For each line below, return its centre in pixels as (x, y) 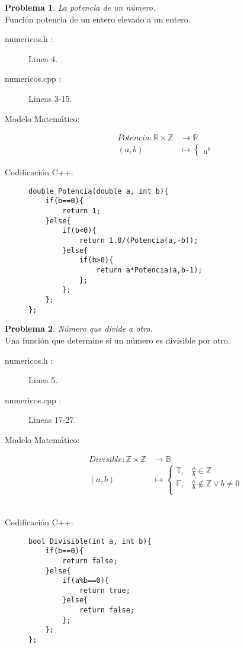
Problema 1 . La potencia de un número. (80, 7)
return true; (105, 590)
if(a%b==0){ (86, 581)
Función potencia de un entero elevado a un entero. (98, 19)
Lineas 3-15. (50, 98)
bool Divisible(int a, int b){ (90, 541)
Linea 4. (43, 58)
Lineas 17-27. (52, 420)
